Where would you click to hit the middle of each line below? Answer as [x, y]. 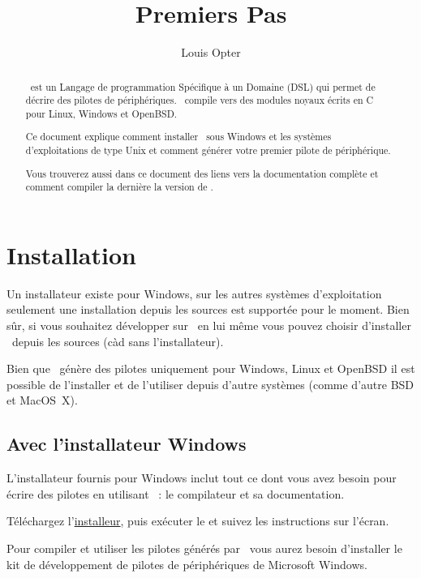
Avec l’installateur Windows [127, 444]
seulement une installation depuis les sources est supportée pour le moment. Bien [208, 309]
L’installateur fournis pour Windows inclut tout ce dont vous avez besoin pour [202, 478]
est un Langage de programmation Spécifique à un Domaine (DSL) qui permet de [203, 86]
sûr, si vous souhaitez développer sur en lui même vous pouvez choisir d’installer [209, 325]
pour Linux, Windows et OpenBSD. [101, 113]
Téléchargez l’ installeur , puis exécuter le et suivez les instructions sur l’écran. [198, 521]
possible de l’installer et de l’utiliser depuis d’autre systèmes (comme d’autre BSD [210, 384]
